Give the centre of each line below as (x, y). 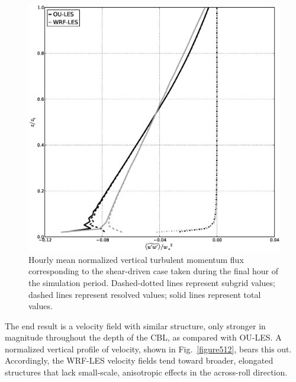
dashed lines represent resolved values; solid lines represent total (145, 294)
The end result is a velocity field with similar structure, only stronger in (135, 325)
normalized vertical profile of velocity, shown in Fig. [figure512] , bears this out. (148, 349)
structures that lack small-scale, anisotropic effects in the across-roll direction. (146, 372)
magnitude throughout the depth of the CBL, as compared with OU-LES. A (143, 337)
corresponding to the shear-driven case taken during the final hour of (154, 271)
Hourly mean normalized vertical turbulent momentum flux (136, 259)
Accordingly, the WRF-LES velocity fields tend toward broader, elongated (139, 360)
